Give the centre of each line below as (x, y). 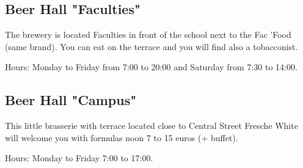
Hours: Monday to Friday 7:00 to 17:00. (79, 158)
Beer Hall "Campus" (71, 100)
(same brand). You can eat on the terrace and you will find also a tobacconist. (151, 46)
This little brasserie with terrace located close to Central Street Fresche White (151, 126)
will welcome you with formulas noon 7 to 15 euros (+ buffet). (122, 137)
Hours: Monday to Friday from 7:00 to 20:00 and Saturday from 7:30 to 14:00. (151, 67)
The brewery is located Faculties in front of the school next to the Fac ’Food (148, 35)
